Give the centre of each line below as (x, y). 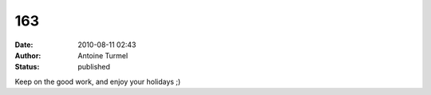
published (94, 67)
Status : (27, 67)
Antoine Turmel (103, 55)
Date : (24, 45)
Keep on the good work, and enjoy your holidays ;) (98, 81)
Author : (28, 55)
